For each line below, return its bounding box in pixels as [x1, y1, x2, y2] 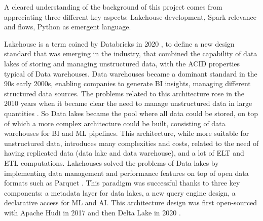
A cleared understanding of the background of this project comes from [4, 2, 222, 12]
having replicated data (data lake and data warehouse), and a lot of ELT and [4, 148, 244, 158]
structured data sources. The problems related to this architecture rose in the [4, 88, 245, 98]
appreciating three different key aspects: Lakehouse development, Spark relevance [4, 11, 256, 22]
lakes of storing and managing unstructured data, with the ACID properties [4, 58, 240, 68]
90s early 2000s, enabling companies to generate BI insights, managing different [4, 78, 251, 89]
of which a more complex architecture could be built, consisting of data [4, 118, 226, 128]
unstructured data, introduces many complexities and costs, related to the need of [4, 137, 259, 148]
